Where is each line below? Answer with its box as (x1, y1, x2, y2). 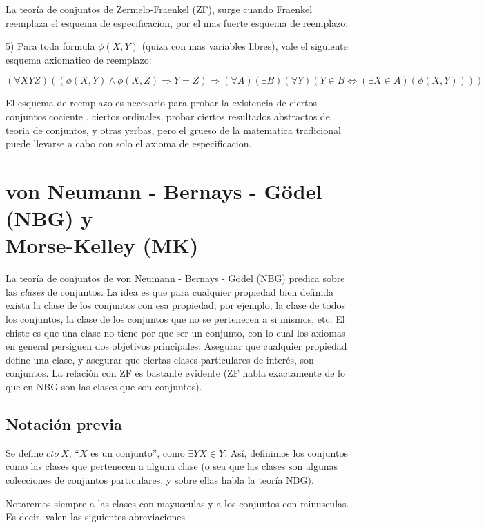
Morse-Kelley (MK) (6, 231, 199, 259)
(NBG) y (6, 204, 93, 232)
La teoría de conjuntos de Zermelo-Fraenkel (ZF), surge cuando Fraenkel (6, 2, 313, 16)
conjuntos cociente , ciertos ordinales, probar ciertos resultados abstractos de (6, 109, 330, 123)
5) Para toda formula (6, 39, 95, 53)
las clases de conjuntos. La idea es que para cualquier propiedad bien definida (6, 284, 334, 299)
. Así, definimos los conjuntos (224, 445, 348, 460)
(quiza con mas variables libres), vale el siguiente (142, 39, 348, 53)
